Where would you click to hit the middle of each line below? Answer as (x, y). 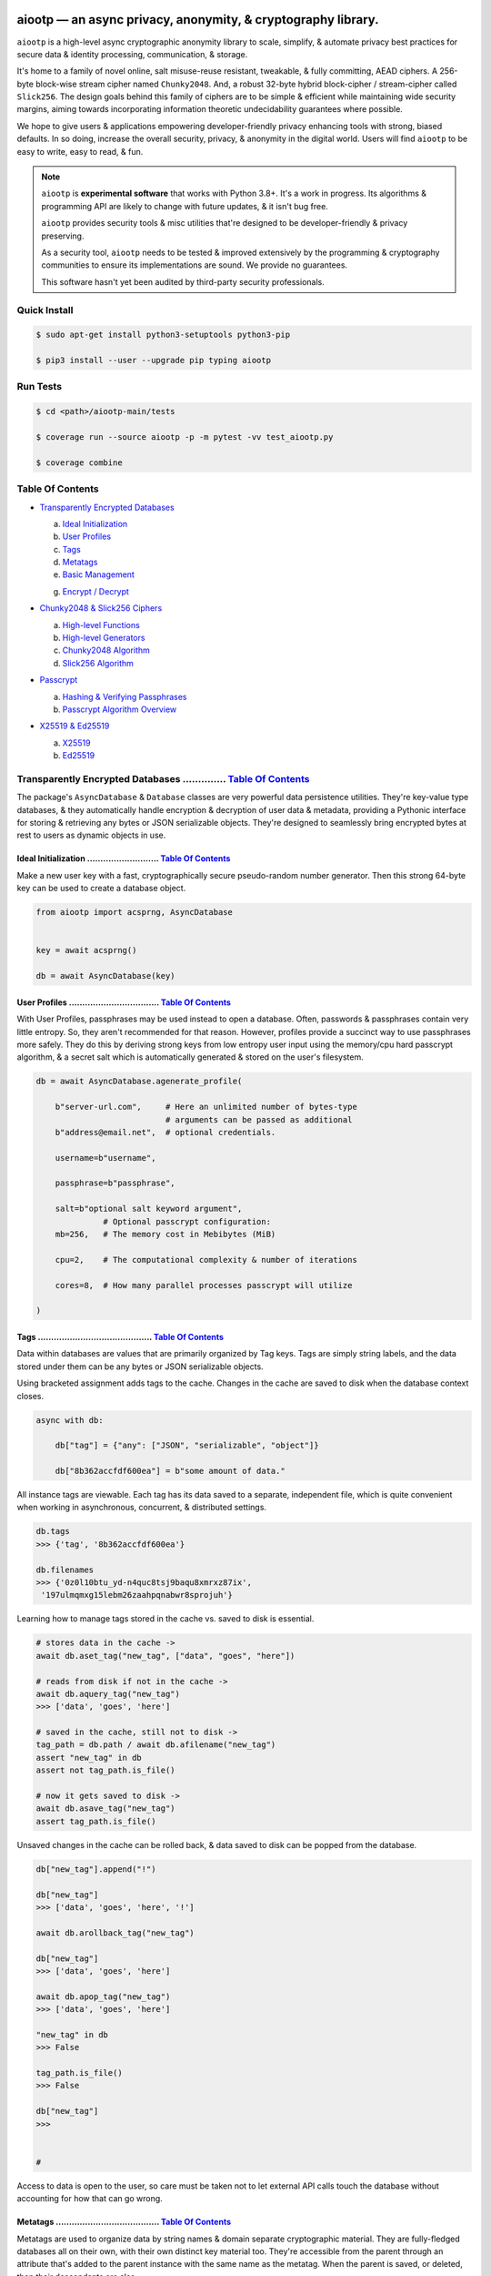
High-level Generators (104, 638)
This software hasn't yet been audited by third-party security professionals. (183, 281)
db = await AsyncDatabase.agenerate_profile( (139, 1082)
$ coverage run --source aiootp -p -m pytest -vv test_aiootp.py (185, 437)
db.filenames (65, 1570)
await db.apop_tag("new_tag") (103, 1997)
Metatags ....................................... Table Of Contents (124, 2222)
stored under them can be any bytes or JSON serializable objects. (140, 1367)
